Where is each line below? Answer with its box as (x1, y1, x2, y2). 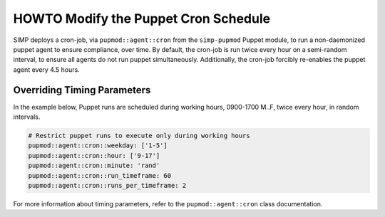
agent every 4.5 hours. (13, 65, 80, 74)
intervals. (13, 112, 41, 121)
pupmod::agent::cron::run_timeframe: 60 (28, 171, 171, 179)
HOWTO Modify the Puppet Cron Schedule (13, 11, 271, 26)
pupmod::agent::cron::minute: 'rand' (28, 162, 160, 170)
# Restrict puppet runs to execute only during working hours (28, 132, 250, 139)
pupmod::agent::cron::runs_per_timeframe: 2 (28, 181, 187, 189)
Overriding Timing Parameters (13, 84, 151, 96)
